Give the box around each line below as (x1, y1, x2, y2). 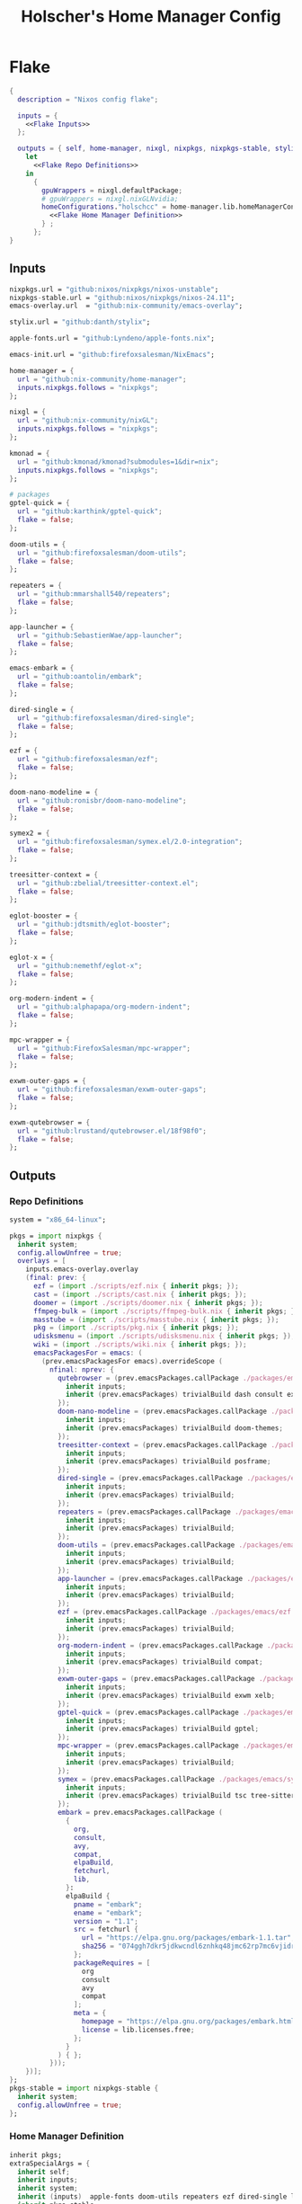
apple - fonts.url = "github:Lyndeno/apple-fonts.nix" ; (9, 334, 216, 343)
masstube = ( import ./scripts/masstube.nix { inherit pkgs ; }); (32, 1315, 280, 1324)
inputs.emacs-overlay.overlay (25, 1265, 139, 1274)
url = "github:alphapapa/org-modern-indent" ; (17, 1002, 191, 1012)
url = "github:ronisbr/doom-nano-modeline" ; (17, 795, 187, 805)
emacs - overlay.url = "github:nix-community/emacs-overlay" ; (9, 301, 244, 311)
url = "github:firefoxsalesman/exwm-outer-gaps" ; (17, 1085, 207, 1094)
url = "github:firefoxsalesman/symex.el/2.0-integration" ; (17, 838, 244, 847)
